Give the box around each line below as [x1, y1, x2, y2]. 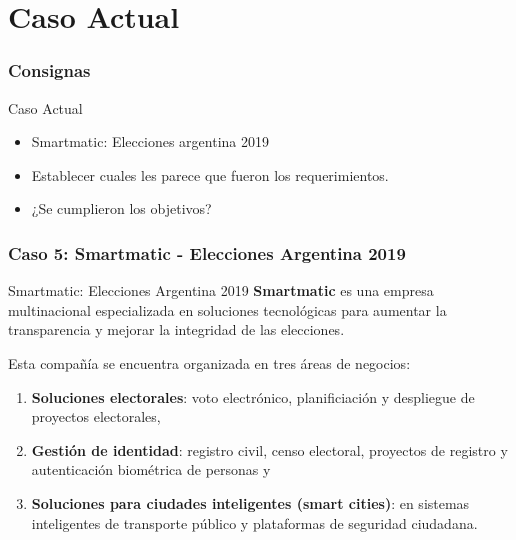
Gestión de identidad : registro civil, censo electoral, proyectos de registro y [31, 439, 508, 460]
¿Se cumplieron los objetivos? [31, 198, 212, 219]
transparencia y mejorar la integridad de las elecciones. [8, 319, 345, 340]
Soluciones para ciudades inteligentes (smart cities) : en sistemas [31, 492, 470, 513]
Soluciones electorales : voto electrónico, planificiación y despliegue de [31, 386, 475, 407]
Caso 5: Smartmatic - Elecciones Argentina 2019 [8, 240, 406, 265]
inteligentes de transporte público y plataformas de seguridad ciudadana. [31, 512, 478, 533]
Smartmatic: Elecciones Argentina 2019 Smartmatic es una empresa [8, 280, 434, 301]
